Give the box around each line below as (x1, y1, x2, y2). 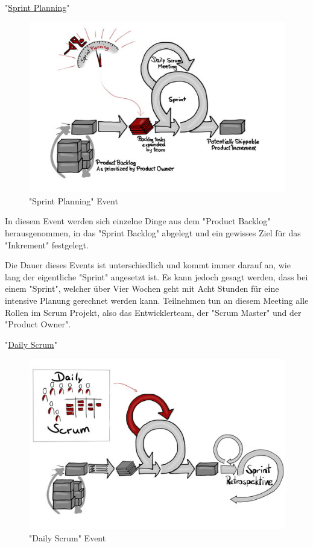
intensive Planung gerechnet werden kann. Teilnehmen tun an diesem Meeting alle (5, 294, 309, 306)
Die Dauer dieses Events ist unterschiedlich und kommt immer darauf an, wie (5, 259, 291, 271)
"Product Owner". (5, 318, 71, 330)
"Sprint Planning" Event (29, 194, 118, 207)
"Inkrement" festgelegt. (5, 238, 89, 251)
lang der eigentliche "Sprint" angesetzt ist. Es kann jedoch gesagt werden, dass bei (5, 270, 308, 283)
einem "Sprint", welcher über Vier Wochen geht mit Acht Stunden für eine (5, 282, 279, 295)
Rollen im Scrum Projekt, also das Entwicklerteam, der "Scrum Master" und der (5, 306, 302, 318)
